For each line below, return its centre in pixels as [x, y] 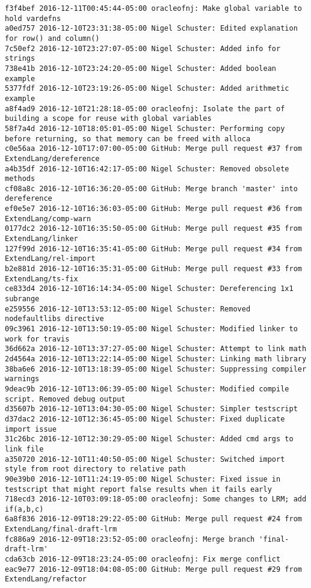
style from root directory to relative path [95, 469]
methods [20, 179]
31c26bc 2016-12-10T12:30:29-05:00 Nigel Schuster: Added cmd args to [149, 439]
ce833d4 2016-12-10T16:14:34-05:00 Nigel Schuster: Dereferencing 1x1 [149, 289]
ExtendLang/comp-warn [48, 219]
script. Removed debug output [65, 399]
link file [24, 449]
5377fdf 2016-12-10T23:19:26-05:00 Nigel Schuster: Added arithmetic [147, 89]
